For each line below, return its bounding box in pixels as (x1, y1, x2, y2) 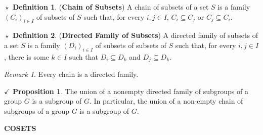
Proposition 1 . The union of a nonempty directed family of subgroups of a (13, 85, 248, 96)
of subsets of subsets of (95, 39, 166, 50)
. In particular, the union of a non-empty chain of (89, 96, 243, 106)
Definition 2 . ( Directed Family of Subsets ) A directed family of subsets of (13, 30, 258, 40)
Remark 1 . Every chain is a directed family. (4, 69, 139, 79)
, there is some (4, 51, 49, 62)
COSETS (4, 122, 36, 133)
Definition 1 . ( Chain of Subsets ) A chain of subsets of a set (13, 2, 209, 12)
